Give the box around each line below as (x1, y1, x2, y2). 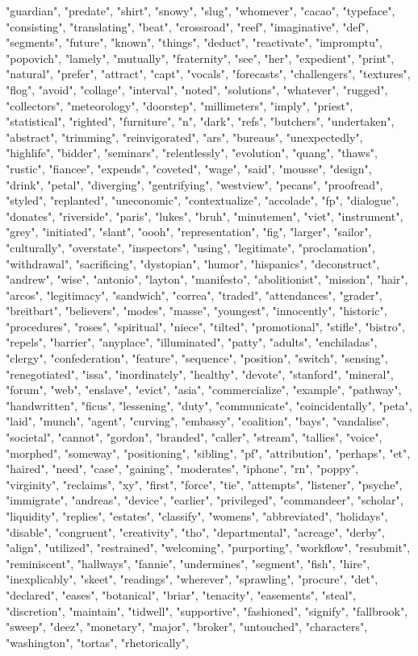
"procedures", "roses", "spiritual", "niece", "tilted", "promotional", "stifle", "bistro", (6, 318, 405, 334)
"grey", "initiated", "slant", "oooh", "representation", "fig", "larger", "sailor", (6, 223, 372, 240)
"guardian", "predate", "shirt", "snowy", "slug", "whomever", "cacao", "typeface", (6, 2, 395, 19)
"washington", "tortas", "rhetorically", (6, 633, 189, 650)
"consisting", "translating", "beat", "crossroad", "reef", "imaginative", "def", (6, 18, 369, 35)
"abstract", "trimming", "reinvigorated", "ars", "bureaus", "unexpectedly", (6, 128, 363, 145)
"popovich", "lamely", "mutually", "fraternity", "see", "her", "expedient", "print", (6, 49, 395, 66)
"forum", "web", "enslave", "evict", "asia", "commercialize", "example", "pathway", (6, 381, 402, 398)
